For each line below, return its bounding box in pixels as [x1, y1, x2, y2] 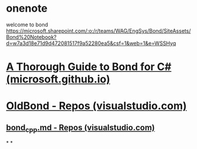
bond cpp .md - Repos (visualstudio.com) [6, 122, 155, 134]
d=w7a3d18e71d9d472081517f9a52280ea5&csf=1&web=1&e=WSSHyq [6, 40, 176, 47]
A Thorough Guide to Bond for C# [6, 60, 172, 74]
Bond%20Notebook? [6, 33, 57, 40]
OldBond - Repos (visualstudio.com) [6, 99, 187, 113]
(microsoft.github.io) [6, 72, 110, 86]
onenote [6, 2, 48, 15]
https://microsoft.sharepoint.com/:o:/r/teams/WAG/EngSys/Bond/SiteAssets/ [6, 27, 191, 34]
